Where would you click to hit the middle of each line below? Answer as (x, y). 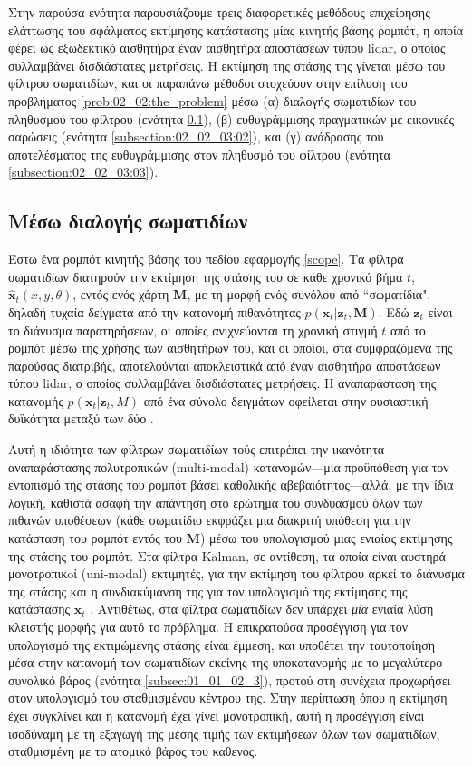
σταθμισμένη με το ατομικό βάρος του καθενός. (133, 751)
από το (408, 330)
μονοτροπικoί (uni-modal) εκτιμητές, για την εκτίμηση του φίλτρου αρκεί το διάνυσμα (236, 573)
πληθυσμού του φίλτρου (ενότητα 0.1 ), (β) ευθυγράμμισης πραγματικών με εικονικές (231, 118)
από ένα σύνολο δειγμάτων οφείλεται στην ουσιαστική (286, 400)
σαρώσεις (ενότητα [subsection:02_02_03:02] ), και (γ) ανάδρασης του (196, 136)
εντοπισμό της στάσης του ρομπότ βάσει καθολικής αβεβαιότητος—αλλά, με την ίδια (231, 485)
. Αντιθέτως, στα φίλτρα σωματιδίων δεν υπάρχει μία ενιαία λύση (262, 609)
